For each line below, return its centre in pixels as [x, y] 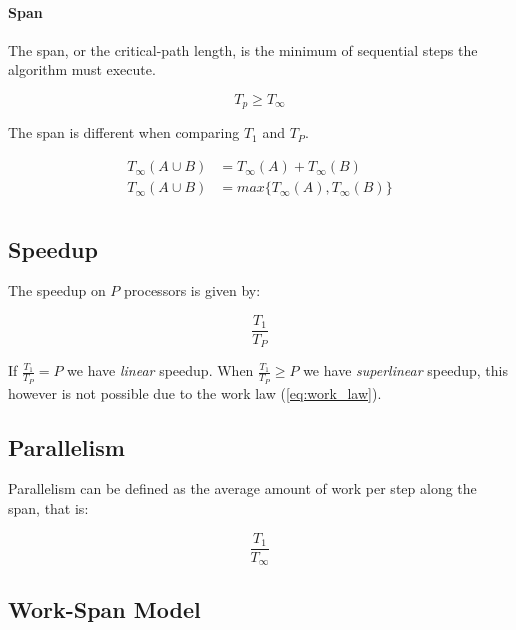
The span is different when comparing [124, 132]
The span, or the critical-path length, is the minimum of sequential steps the [243, 49]
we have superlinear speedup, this [405, 370]
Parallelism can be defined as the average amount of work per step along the [242, 488]
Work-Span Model [104, 608]
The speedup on [57, 290]
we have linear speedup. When [160, 370]
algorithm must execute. [82, 69]
